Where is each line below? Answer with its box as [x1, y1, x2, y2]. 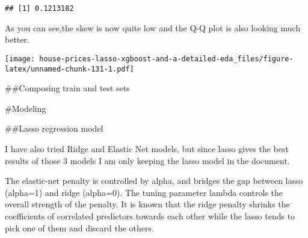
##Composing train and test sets [5, 82, 130, 94]
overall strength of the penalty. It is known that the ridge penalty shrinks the [5, 198, 290, 210]
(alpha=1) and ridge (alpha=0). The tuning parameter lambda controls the [5, 186, 283, 198]
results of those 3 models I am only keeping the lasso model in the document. [5, 154, 290, 166]
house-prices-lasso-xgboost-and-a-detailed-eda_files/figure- [39, 54, 294, 63]
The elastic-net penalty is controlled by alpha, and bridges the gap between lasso [5, 174, 303, 187]
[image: [5, 54, 35, 63]
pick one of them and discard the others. [5, 221, 154, 234]
